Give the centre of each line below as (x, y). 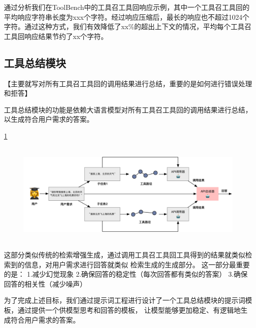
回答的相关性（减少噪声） (45, 283)
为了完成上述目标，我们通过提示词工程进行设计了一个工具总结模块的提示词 (125, 300)
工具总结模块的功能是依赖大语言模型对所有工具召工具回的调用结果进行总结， (128, 109)
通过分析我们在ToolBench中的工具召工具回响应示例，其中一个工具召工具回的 (127, 7)
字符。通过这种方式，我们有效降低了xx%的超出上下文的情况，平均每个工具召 (128, 26)
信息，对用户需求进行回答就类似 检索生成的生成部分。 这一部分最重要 (137, 264)
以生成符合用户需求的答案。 (49, 119)
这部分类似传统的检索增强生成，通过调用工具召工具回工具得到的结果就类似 (125, 255)
